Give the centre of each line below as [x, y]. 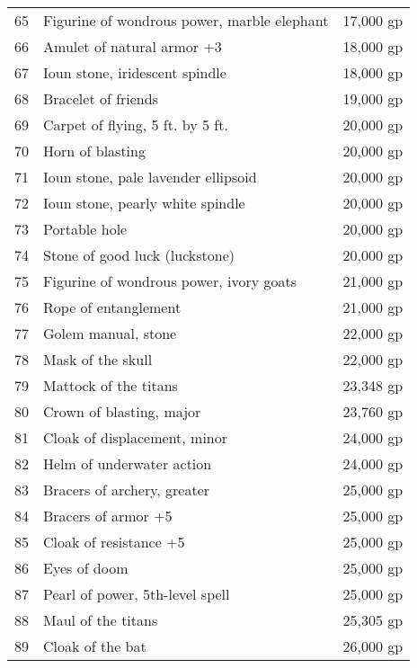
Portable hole [85, 229]
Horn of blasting [94, 151]
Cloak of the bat [95, 646]
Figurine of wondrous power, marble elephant [186, 20]
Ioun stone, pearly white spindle [144, 203]
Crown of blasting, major [122, 411]
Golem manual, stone [110, 333]
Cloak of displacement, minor [136, 437]
